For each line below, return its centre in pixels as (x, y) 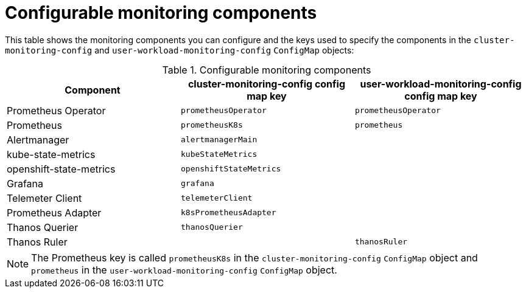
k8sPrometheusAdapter (228, 213)
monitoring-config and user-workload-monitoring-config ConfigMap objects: (180, 50)
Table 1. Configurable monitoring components (267, 70)
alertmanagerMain (219, 140)
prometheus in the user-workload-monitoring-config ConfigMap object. (184, 270)
